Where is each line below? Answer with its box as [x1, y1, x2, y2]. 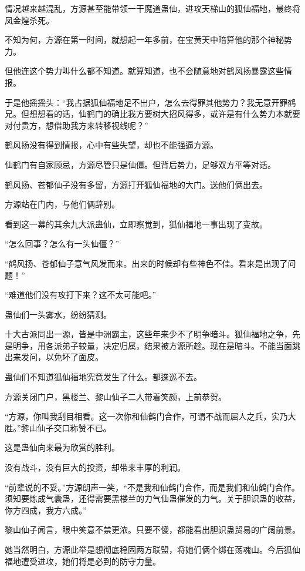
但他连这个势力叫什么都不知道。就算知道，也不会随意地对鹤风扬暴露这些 [5, 65, 284, 77]
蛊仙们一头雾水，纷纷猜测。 [5, 308, 111, 320]
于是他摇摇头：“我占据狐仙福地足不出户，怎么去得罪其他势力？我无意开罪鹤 [5, 96, 296, 108]
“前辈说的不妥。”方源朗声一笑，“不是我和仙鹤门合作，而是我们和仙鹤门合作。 [5, 481, 300, 493]
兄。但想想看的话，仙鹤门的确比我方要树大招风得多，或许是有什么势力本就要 [5, 108, 300, 120]
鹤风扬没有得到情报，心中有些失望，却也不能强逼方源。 [5, 139, 218, 151]
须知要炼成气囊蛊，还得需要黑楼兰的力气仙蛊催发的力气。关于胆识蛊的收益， [5, 492, 300, 505]
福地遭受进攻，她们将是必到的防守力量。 [5, 555, 161, 567]
